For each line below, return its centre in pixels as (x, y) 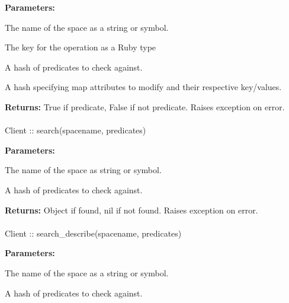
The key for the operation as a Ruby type (81, 47)
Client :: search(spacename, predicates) (76, 130)
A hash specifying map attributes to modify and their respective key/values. (143, 87)
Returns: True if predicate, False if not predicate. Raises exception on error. (145, 106)
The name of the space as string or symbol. (83, 170)
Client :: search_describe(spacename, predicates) (93, 233)
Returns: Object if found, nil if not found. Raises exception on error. (131, 210)
